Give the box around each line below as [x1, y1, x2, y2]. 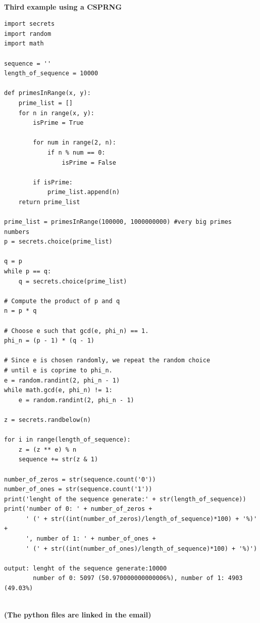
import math [4, 40, 44, 47]
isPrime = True [33, 119, 84, 127]
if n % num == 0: [47, 149, 106, 156]
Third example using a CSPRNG [4, 1, 122, 12]
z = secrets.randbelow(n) [4, 416, 91, 423]
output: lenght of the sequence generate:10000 [4, 564, 167, 572]
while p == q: [4, 268, 51, 275]
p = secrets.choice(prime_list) [4, 238, 113, 246]
